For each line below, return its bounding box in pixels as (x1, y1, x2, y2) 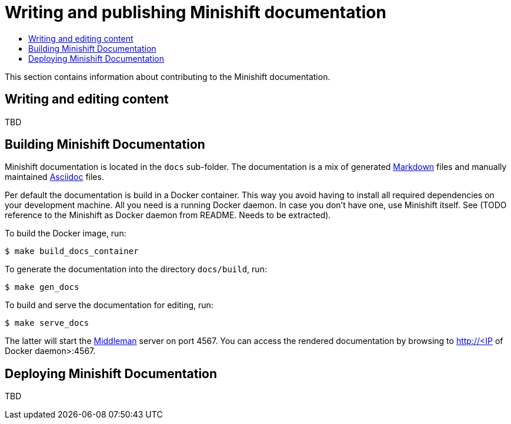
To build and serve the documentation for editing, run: (5, 300, 213, 311)
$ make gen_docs (5, 282, 79, 292)
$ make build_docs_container (5, 246, 139, 256)
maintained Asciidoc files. (5, 172, 104, 182)
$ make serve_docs (5, 318, 89, 328)
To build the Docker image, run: (5, 228, 126, 239)
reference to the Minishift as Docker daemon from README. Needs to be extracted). (5, 210, 331, 221)
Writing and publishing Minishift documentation (5, 2, 386, 22)
